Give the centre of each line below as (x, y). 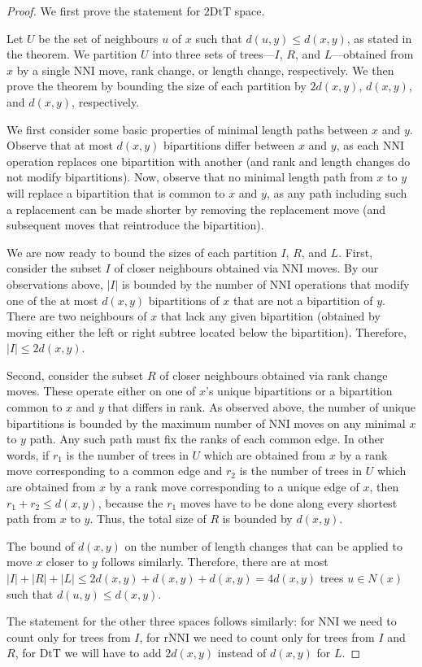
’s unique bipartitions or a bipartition (299, 391)
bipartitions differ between (229, 145)
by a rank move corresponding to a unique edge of (234, 487)
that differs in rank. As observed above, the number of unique (261, 407)
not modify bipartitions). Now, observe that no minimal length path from (190, 177)
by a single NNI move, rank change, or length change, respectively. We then (205, 70)
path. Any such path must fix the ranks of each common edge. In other (207, 439)
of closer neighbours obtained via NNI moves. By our (246, 268)
